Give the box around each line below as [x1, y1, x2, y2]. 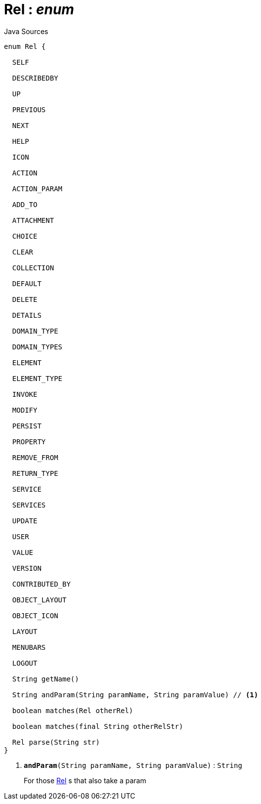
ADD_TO [12, 200, 38, 209]
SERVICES [12, 501, 46, 509]
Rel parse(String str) [12, 738, 100, 746]
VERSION [12, 564, 42, 572]
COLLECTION [12, 263, 54, 272]
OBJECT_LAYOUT [12, 595, 67, 604]
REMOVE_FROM [12, 453, 58, 462]
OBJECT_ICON [12, 611, 58, 620]
